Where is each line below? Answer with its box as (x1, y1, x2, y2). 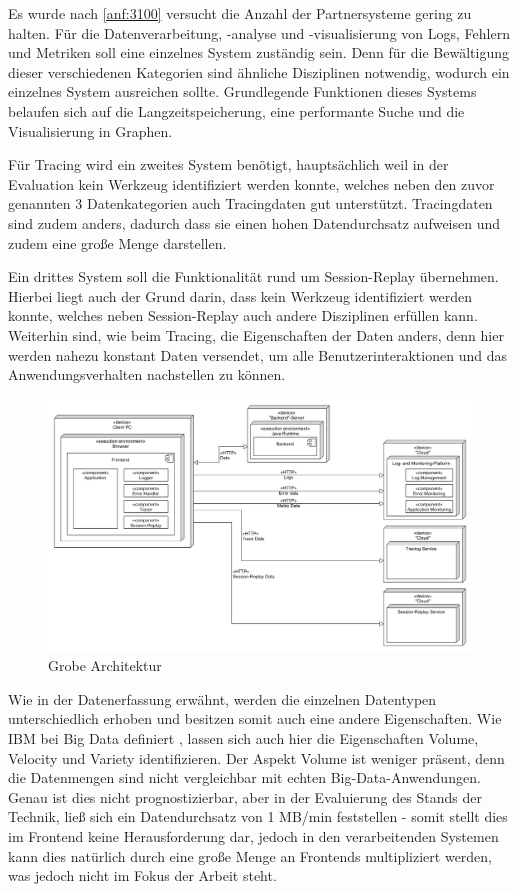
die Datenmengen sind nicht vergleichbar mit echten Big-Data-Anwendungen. (8, 767, 481, 788)
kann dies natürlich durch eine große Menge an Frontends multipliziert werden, (8, 845, 493, 866)
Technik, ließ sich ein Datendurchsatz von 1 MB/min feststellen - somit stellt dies (8, 806, 508, 827)
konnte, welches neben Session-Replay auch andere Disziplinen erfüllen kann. (8, 305, 478, 326)
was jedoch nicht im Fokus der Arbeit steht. (8, 865, 277, 886)
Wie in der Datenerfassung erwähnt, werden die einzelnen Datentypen (8, 688, 437, 709)
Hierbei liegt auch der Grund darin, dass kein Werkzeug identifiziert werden (8, 285, 473, 306)
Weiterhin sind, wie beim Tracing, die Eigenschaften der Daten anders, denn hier (8, 324, 504, 345)
